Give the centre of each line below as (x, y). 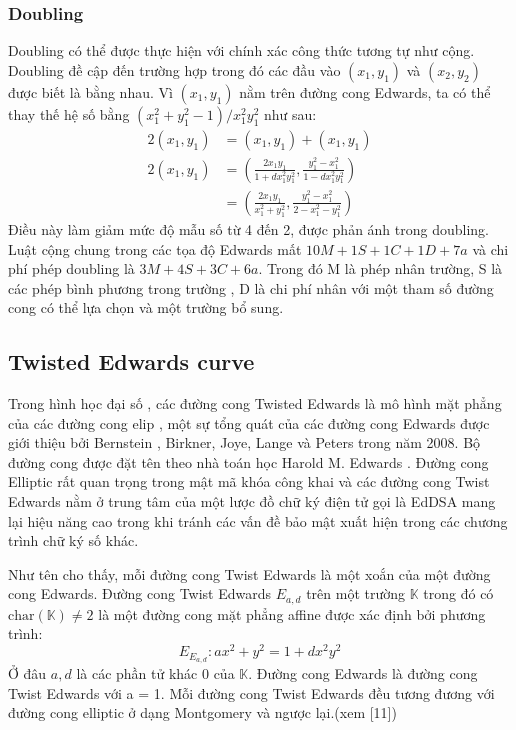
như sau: (290, 113)
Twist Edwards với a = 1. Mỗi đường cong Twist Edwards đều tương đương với (251, 692)
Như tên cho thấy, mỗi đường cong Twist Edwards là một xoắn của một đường (249, 573)
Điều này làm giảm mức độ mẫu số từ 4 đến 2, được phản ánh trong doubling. (249, 228)
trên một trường (356, 593)
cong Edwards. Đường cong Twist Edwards (140, 593)
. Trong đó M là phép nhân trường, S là (380, 268)
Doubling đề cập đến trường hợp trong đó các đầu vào (174, 69)
